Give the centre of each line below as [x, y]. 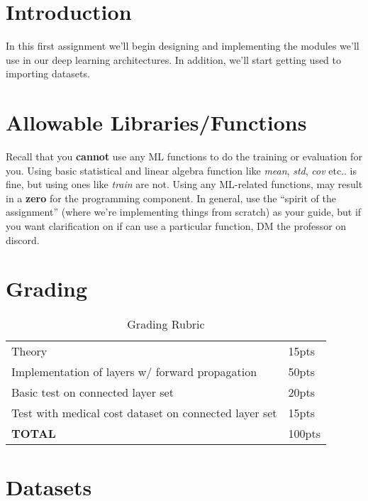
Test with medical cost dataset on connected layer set [144, 413]
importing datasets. [48, 73]
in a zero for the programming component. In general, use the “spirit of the [171, 198]
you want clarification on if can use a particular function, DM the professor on [176, 226]
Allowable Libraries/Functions [156, 122]
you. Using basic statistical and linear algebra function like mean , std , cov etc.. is [181, 170]
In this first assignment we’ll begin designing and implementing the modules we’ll [183, 46]
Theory [29, 351]
